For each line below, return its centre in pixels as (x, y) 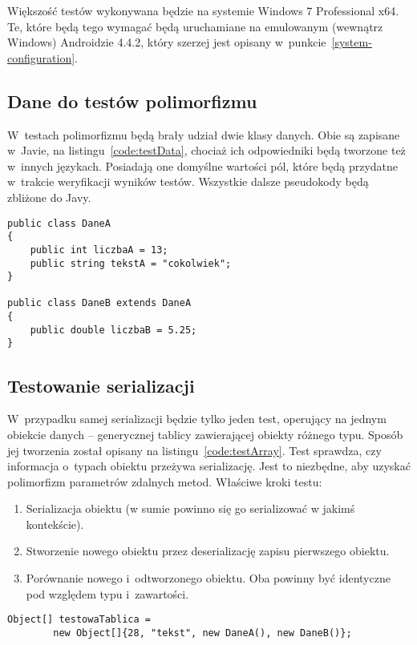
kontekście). (55, 524)
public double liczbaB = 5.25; (113, 330)
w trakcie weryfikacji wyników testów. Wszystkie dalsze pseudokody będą (188, 181)
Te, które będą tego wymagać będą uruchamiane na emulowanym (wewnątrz (195, 26)
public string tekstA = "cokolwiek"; (131, 263)
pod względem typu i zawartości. (107, 593)
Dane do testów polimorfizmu (132, 101)
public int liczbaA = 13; (99, 250)
